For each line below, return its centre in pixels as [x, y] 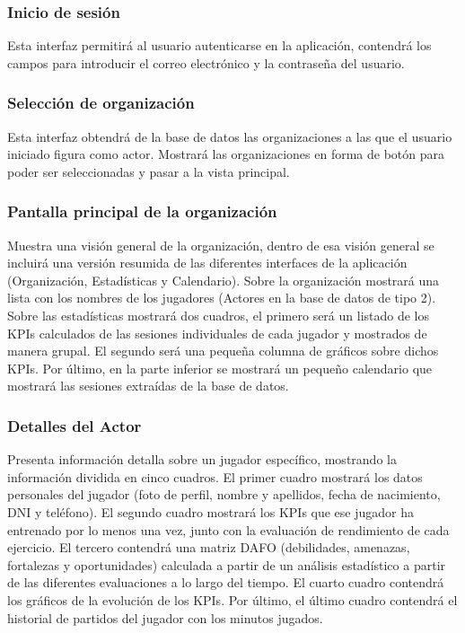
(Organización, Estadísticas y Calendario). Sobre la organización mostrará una [224, 280]
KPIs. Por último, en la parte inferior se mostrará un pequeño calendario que [220, 368]
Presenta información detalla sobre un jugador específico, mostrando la [202, 459]
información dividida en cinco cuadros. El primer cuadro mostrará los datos [215, 476]
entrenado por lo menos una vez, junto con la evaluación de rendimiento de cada [228, 529]
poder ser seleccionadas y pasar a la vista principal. [149, 171]
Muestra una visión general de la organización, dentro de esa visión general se [221, 245]
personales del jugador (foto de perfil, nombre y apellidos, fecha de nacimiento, [224, 494]
